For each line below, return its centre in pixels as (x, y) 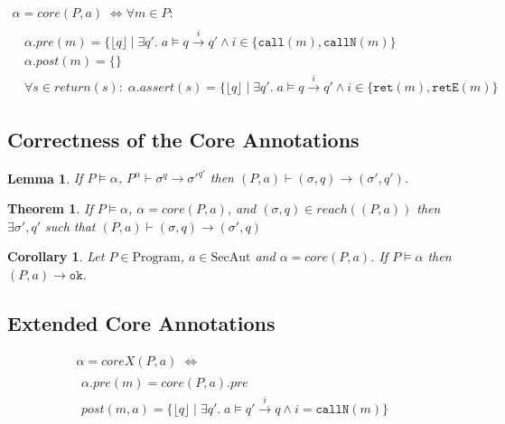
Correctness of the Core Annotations (183, 140)
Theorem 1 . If (50, 208)
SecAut (231, 258)
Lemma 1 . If (45, 178)
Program (156, 258)
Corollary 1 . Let (56, 256)
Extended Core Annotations (141, 322)
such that (70, 226)
